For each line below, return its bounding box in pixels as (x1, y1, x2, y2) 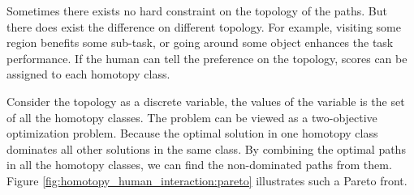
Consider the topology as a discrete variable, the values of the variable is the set (6, 92, 405, 109)
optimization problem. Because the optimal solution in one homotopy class (6, 125, 378, 142)
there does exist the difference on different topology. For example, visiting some (6, 18, 401, 35)
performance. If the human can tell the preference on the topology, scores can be (6, 49, 408, 66)
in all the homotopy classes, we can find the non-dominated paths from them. (6, 156, 392, 173)
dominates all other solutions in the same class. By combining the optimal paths (6, 140, 406, 157)
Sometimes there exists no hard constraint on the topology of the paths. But (6, 2, 387, 19)
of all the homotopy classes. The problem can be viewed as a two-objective (6, 108, 377, 125)
